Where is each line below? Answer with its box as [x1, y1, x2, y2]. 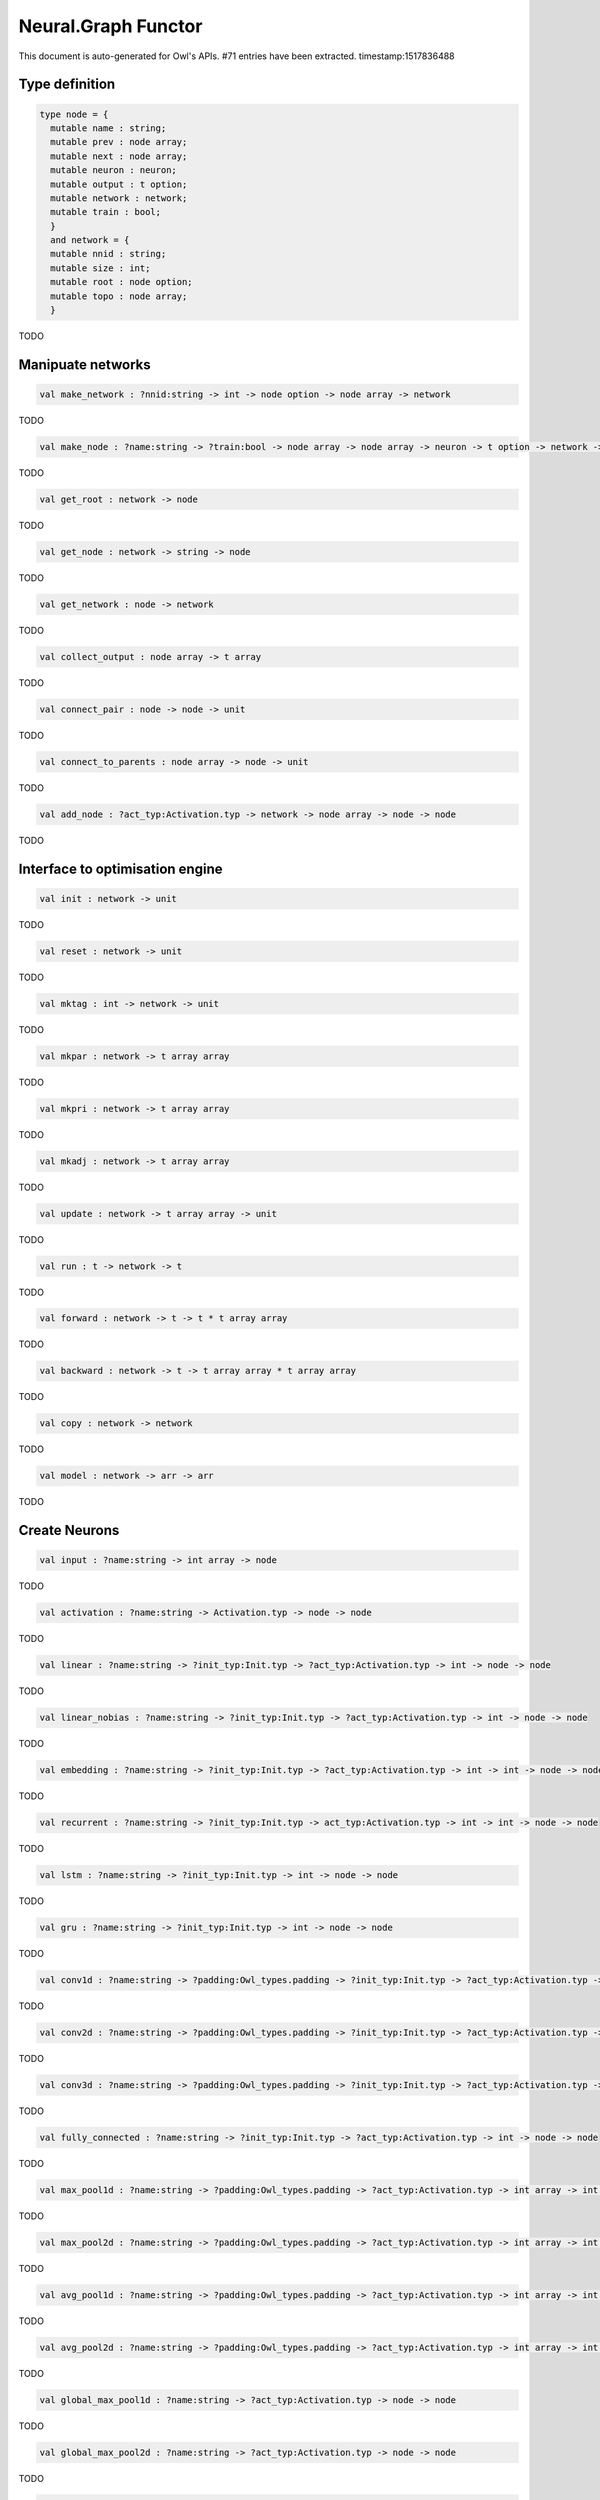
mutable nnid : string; [50, 248, 167, 260]
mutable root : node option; [50, 276, 194, 288]
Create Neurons [18, 1522, 120, 1539]
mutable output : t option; [50, 178, 188, 190]
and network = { [50, 235, 130, 246]
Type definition [18, 76, 116, 93]
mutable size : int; [50, 262, 151, 274]
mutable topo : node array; [50, 290, 188, 302]
